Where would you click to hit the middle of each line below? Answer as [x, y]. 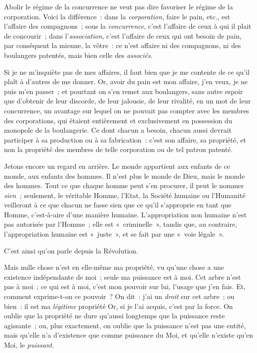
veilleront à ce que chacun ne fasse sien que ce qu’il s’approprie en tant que [118, 205]
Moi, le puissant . [29, 345]
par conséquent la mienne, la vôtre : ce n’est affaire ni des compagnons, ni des [123, 45]
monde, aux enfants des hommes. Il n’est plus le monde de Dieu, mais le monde [125, 176]
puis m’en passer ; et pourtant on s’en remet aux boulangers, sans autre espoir [124, 91]
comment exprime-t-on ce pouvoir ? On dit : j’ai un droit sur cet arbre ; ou [119, 296]
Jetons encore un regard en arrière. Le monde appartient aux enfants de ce [117, 166]
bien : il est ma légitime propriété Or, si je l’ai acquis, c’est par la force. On [119, 306]
